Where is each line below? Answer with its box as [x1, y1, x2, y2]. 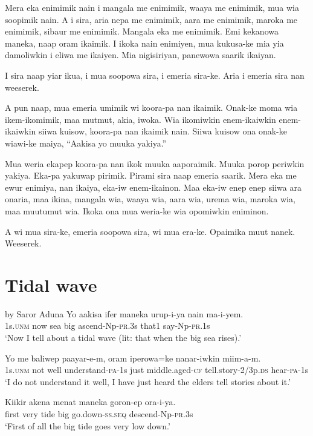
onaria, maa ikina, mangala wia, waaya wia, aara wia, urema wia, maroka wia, [5, 193, 295, 205]
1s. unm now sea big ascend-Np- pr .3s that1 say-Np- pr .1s [5, 319, 210, 332]
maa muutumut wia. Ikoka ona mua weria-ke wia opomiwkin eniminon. [5, 204, 269, 217]
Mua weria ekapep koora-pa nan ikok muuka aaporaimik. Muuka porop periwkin [5, 157, 305, 170]
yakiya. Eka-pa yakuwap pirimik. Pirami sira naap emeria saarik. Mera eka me [5, 169, 297, 182]
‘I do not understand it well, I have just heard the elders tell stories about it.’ [5, 375, 291, 388]
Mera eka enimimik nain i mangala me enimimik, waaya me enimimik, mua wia [5, 1, 299, 13]
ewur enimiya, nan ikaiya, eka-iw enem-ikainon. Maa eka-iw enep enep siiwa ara [5, 180, 302, 193]
